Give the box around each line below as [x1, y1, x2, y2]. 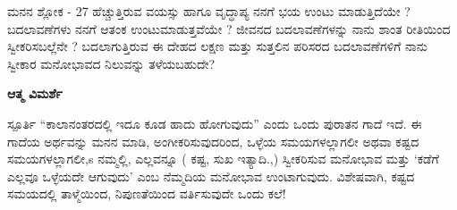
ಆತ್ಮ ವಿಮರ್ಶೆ [7, 84, 63, 103]
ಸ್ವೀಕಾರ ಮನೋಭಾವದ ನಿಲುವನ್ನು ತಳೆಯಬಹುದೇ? [7, 54, 216, 72]
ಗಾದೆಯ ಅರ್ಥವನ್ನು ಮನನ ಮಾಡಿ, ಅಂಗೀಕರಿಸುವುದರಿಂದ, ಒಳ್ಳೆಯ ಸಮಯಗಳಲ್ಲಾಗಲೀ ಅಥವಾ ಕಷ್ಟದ [7, 131, 419, 150]
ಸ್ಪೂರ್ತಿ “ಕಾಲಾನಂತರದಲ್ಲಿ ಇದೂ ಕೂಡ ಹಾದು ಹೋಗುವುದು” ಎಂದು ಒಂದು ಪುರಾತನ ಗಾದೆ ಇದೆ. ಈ [7, 113, 422, 132]
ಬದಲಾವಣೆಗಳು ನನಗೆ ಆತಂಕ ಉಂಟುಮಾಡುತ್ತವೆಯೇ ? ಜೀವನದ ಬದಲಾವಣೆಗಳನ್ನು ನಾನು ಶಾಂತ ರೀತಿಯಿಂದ [7, 19, 451, 38]
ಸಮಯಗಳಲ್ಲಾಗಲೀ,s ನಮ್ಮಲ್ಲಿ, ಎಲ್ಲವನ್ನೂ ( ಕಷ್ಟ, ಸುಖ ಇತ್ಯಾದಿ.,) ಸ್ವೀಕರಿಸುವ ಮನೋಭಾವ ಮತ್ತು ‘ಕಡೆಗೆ [7, 149, 439, 168]
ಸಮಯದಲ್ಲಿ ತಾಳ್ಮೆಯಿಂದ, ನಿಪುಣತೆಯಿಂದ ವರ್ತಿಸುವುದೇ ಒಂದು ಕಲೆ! [7, 184, 286, 203]
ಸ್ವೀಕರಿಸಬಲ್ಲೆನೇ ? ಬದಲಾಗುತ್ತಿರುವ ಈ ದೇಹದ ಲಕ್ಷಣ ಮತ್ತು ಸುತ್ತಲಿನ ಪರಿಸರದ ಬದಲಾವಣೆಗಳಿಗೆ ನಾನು [7, 37, 427, 55]
